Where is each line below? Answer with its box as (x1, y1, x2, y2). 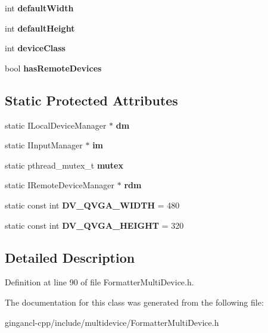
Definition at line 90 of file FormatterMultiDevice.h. (5, 276, 194, 288)
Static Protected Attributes (5, 91, 178, 109)
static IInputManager (5, 139, 83, 151)
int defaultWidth (5, 2, 74, 14)
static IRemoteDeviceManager (5, 179, 115, 191)
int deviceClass (5, 42, 66, 54)
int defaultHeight (5, 21, 75, 34)
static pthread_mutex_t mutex (5, 158, 123, 171)
